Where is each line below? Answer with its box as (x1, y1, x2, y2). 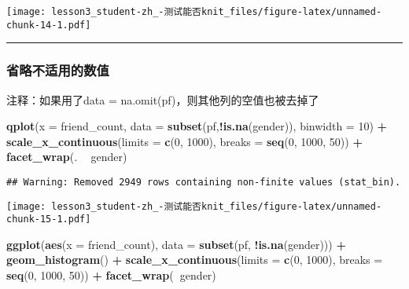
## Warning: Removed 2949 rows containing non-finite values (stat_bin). (6, 176, 401, 188)
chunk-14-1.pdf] (6, 19, 91, 31)
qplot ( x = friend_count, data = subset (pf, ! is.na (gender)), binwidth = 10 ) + (6, 118, 388, 134)
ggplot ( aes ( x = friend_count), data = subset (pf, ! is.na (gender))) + (6, 236, 346, 252)
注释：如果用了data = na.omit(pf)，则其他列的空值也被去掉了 (6, 91, 319, 108)
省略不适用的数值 (6, 60, 109, 80)
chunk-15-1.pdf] (6, 214, 91, 225)
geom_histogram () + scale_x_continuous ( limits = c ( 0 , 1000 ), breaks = (6, 251, 383, 268)
